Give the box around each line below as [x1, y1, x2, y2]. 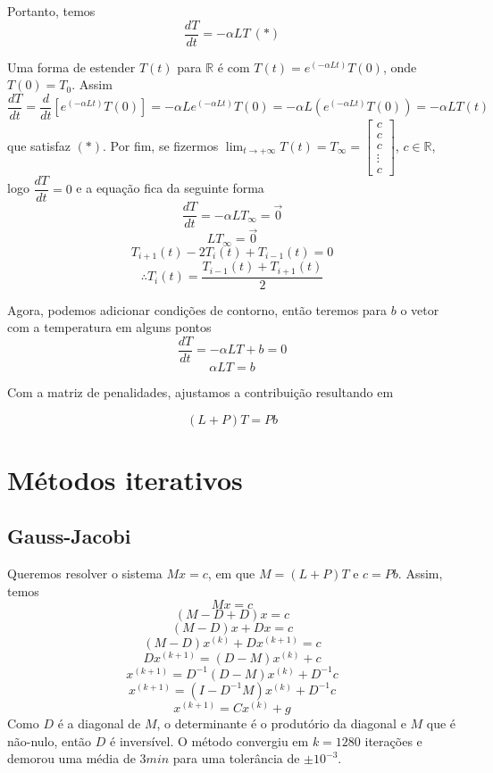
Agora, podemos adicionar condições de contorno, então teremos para [7, 300, 388, 319]
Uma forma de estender [7, 57, 136, 76]
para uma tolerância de [172, 749, 300, 768]
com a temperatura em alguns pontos [7, 318, 212, 337]
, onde [382, 57, 417, 76]
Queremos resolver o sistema [7, 564, 163, 583]
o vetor [400, 300, 439, 319]
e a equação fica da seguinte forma [76, 179, 264, 197]
